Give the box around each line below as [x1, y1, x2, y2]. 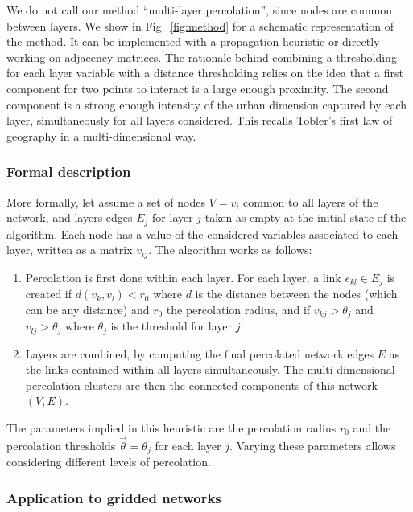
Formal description [6, 162, 131, 182]
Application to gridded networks [6, 487, 221, 507]
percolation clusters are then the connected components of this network [25, 376, 378, 393]
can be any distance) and [25, 301, 150, 317]
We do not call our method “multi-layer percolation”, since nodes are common [6, 2, 393, 18]
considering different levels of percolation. [6, 453, 211, 470]
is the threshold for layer [110, 317, 233, 334]
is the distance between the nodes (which [195, 285, 398, 302]
